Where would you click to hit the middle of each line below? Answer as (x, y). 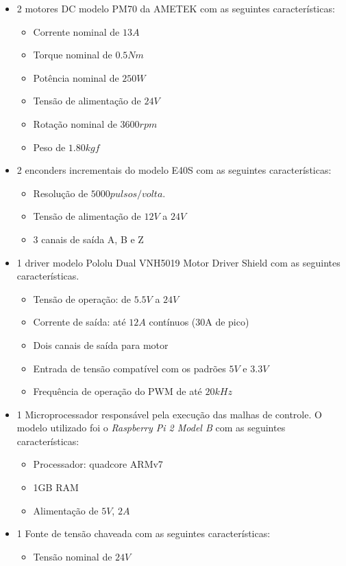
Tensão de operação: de (82, 298)
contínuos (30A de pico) (199, 322)
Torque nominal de (73, 55)
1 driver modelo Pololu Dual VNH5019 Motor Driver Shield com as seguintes (178, 262)
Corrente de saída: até (79, 322)
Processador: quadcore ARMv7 (98, 464)
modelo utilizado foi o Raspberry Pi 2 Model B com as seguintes (151, 428)
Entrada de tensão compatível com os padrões (129, 368)
